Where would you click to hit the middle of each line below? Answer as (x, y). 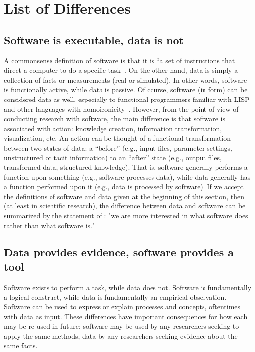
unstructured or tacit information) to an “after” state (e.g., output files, (113, 157)
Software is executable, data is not (94, 39)
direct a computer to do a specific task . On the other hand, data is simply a (121, 70)
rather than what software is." (50, 225)
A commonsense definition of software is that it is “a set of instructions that (120, 60)
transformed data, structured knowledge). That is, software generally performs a (126, 167)
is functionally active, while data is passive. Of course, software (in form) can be (126, 89)
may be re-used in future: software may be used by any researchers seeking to (122, 326)
